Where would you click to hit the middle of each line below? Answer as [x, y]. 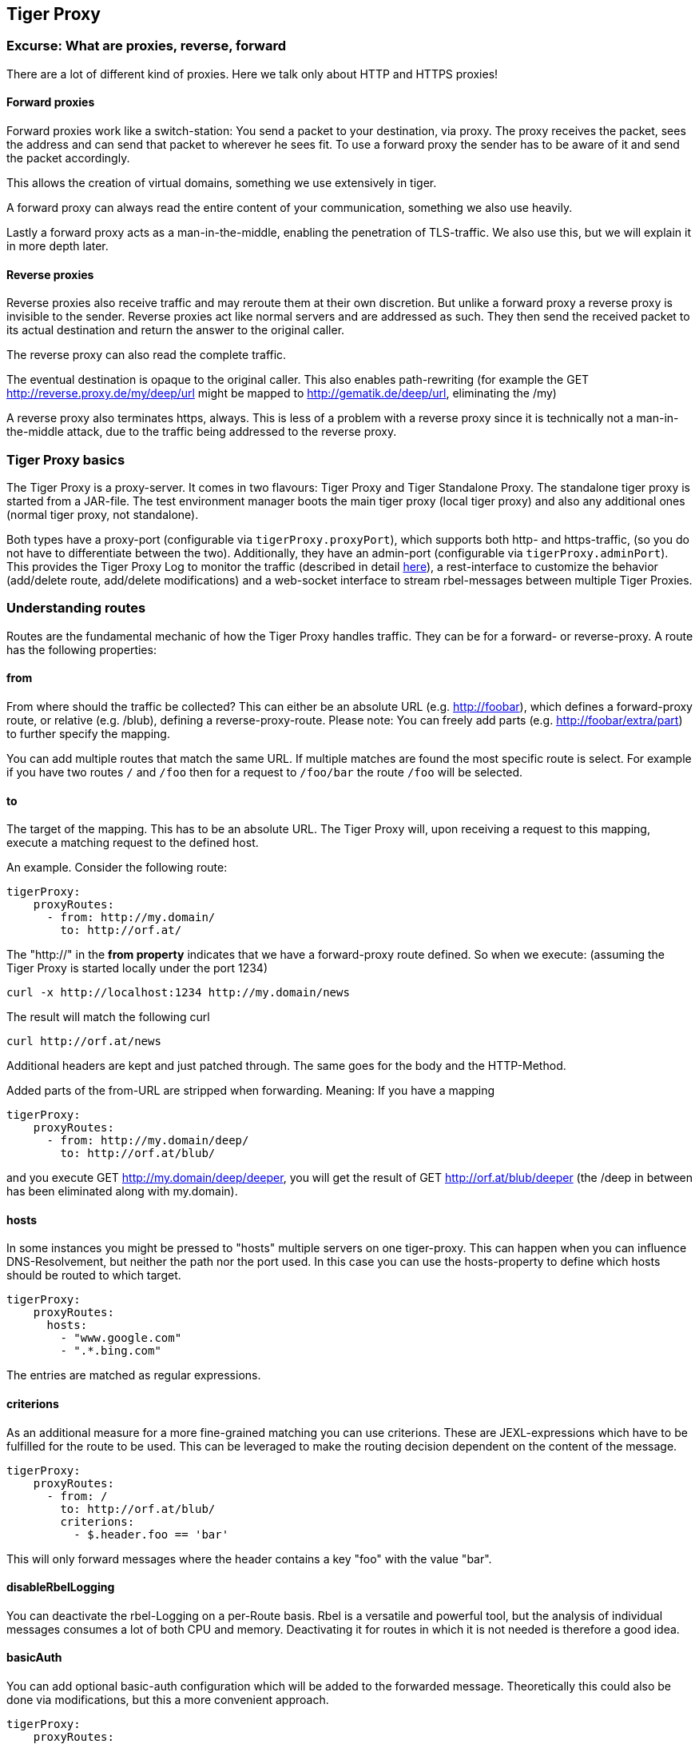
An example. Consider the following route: [117, 868]
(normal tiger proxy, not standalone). [103, 514]
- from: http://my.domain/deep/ [148, 1141]
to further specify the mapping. [88, 733]
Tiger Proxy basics [66, 459]
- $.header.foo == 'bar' [151, 1534]
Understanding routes [76, 608]
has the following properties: [81, 649]
